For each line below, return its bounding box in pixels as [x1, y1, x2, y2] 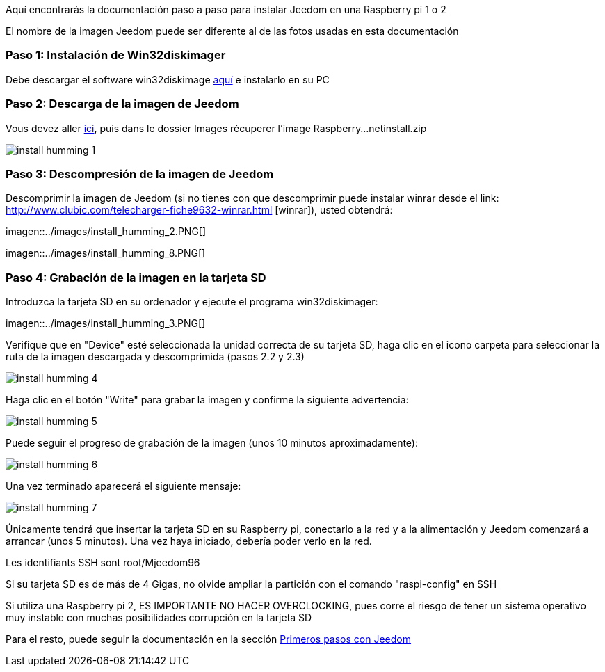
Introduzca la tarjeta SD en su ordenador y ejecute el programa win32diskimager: [6, 296, 378, 307]
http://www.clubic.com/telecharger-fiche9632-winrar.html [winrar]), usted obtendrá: [6, 204, 393, 216]
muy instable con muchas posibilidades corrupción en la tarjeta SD [6, 611, 312, 623]
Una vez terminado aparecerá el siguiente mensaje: [6, 480, 241, 492]
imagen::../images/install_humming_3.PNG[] [6, 317, 206, 329]
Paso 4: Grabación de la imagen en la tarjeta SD [6, 270, 266, 285]
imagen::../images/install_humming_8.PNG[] [6, 247, 206, 259]
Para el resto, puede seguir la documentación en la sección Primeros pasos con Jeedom [6, 633, 411, 645]
